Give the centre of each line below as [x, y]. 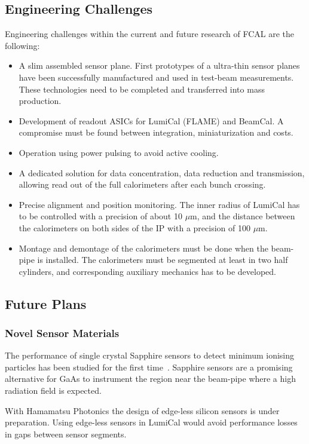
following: [22, 45]
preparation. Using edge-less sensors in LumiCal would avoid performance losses [151, 422]
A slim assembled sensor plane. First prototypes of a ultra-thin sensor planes [159, 65]
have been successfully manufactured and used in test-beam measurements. [156, 77]
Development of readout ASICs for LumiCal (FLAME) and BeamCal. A [151, 120]
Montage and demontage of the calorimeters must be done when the [143, 248]
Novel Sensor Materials [62, 333]
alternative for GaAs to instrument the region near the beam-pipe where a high [150, 379]
